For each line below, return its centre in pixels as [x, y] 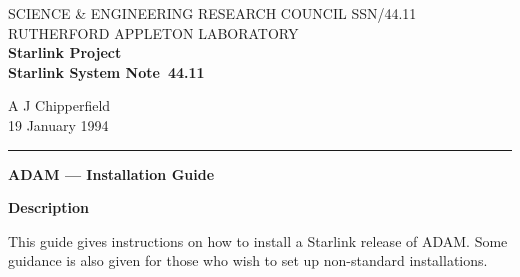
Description [49, 207]
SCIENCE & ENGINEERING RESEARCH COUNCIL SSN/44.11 [212, 13]
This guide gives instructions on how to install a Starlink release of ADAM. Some [258, 240]
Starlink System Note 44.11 [106, 71]
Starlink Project [65, 52]
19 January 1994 [58, 124]
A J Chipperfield [59, 105]
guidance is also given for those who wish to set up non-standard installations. [248, 260]
